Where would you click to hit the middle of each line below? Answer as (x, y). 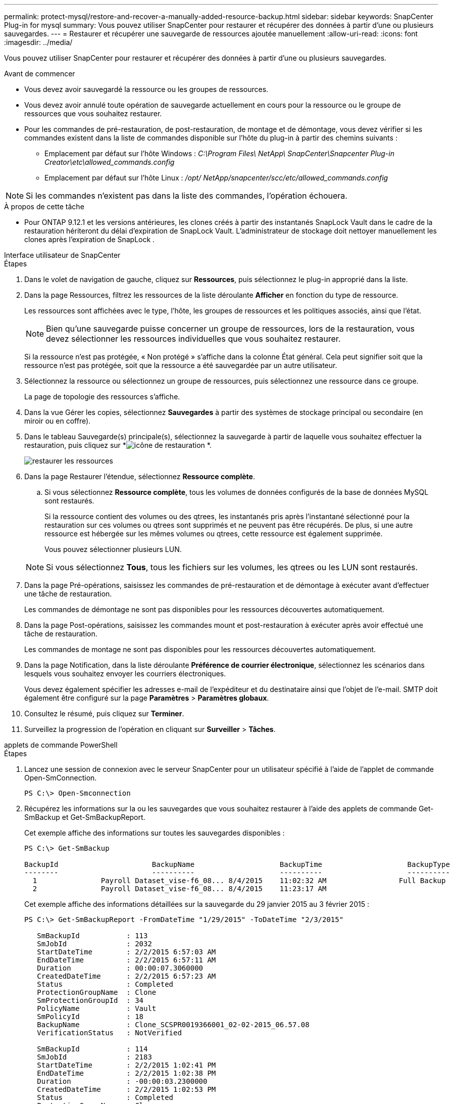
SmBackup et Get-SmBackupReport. (85, 817)
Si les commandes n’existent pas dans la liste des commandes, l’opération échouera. (187, 196)
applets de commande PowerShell (61, 745)
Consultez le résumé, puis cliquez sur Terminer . (104, 714)
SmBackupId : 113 (92, 936)
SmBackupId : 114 (92, 1049)
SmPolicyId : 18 (90, 1017)
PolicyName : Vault (97, 1008)
